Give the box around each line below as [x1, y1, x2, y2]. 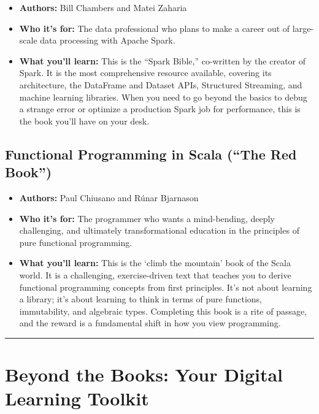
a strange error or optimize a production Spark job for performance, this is [19, 102, 301, 115]
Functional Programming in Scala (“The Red [5, 144, 297, 163]
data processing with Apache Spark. [40, 34, 175, 47]
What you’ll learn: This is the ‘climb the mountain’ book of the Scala [19, 256, 291, 269]
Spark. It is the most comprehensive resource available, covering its [19, 66, 272, 79]
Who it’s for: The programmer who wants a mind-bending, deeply [19, 212, 275, 224]
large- [292, 21, 314, 34]
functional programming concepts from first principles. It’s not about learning [19, 280, 312, 293]
